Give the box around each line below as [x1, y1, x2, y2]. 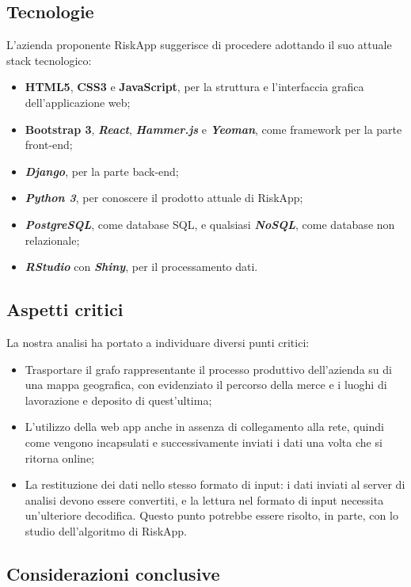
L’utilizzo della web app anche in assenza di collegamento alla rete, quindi [25, 418, 384, 435]
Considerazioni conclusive [6, 561, 220, 585]
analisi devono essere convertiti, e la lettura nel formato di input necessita [25, 491, 384, 508]
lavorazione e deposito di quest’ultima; [25, 391, 212, 408]
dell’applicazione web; [25, 93, 131, 110]
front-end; [25, 136, 73, 153]
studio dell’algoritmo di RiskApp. [25, 522, 188, 539]
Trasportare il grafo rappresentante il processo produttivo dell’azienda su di [25, 360, 392, 377]
